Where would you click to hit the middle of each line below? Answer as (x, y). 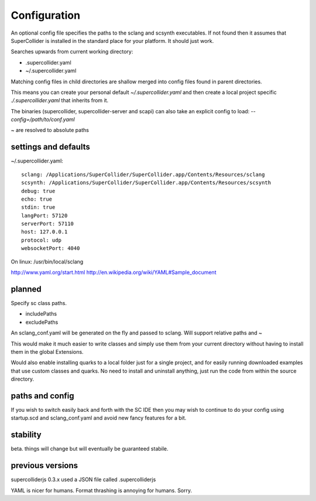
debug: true (38, 191)
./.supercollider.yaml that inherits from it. (60, 100)
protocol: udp (41, 240)
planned (26, 289)
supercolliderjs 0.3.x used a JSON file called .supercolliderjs (83, 480)
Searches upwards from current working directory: (72, 52)
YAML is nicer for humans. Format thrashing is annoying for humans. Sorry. (102, 490)
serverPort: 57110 (48, 224)
